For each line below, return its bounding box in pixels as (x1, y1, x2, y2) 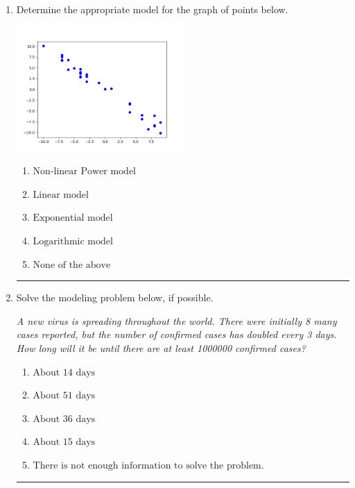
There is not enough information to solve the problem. (33, 460, 264, 471)
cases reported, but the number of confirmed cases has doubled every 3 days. (16, 327, 337, 342)
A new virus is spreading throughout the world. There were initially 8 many (16, 313, 337, 328)
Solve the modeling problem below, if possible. (16, 290, 214, 305)
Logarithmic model (33, 237, 113, 247)
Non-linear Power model (33, 167, 137, 177)
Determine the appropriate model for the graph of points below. (16, 2, 288, 16)
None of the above (33, 260, 111, 270)
